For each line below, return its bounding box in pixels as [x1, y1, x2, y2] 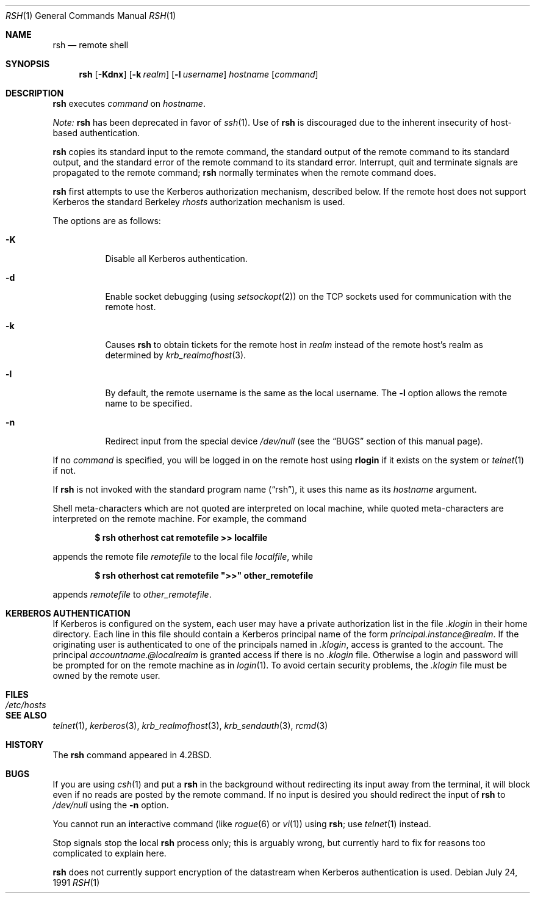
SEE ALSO [5, 710, 47, 720]
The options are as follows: [52, 215, 161, 226]
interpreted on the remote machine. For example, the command [52, 513, 307, 524]
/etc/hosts [5, 700, 46, 710]
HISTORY [5, 739, 44, 750]
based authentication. [52, 128, 140, 138]
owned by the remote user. [52, 670, 160, 681]
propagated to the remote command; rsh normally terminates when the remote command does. [52, 167, 436, 178]
